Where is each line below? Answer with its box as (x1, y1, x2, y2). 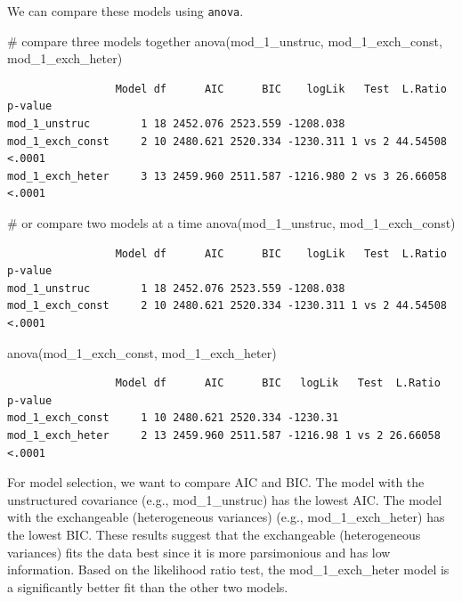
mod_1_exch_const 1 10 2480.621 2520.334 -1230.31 (7, 411, 339, 425)
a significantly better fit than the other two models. (7, 577, 288, 596)
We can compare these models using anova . (7, 2, 244, 20)
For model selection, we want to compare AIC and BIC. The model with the (7, 473, 425, 492)
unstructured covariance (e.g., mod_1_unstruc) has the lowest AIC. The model (7, 490, 442, 508)
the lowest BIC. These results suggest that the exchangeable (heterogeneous (7, 525, 421, 543)
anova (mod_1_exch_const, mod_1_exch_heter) (7, 343, 277, 362)
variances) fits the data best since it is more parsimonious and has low (7, 542, 391, 561)
